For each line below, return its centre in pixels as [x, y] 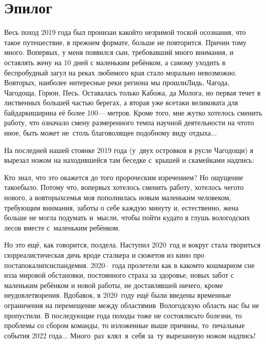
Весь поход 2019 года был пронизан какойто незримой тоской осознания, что [125, 32]
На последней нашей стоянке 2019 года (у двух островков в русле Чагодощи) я [129, 150]
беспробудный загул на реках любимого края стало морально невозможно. [121, 72]
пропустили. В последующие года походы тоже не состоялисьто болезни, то [123, 315]
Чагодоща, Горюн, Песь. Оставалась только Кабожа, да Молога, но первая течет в [132, 92]
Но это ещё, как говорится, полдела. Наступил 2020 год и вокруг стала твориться [132, 245]
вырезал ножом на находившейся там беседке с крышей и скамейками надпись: [129, 160]
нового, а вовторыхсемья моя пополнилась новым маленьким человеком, [118, 197]
